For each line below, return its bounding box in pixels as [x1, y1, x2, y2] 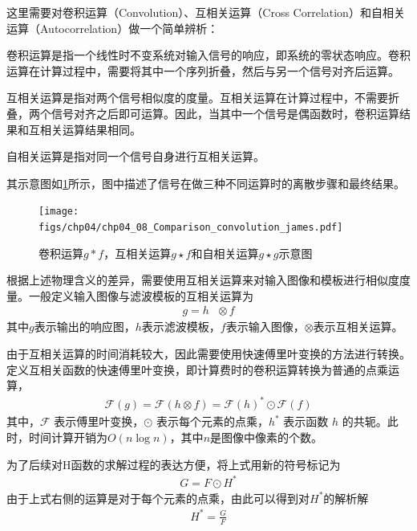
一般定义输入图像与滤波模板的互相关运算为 [28, 287, 253, 304]
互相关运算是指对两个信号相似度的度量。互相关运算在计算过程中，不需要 [6, 89, 388, 106]
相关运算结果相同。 [39, 120, 141, 137]
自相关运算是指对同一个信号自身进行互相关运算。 [6, 148, 265, 165]
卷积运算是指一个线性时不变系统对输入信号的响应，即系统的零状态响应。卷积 [6, 47, 411, 63]
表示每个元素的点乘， [156, 413, 269, 430]
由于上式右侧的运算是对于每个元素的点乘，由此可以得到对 [6, 489, 310, 506]
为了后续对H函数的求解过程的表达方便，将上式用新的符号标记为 [6, 455, 341, 472]
